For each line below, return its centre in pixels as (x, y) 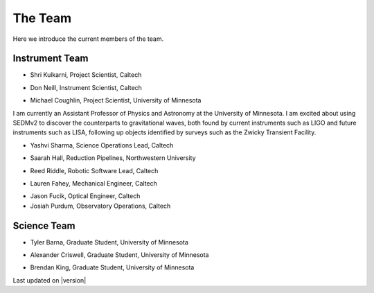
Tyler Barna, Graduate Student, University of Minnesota (109, 242)
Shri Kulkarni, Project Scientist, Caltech (86, 75)
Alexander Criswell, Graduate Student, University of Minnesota (119, 255)
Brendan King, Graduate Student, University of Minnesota (112, 267)
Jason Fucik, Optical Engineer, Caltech (85, 196)
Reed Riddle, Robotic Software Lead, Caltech (94, 170)
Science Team (44, 225)
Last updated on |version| (50, 280)
